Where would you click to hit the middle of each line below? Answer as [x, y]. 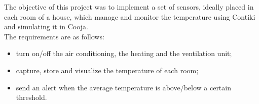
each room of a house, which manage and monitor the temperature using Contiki [130, 16]
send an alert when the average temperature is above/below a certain [123, 87]
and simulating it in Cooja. [46, 27]
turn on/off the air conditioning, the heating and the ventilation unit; [124, 53]
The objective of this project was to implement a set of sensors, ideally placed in [129, 7]
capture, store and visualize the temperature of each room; [107, 70]
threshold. [31, 97]
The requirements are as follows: [54, 36]
